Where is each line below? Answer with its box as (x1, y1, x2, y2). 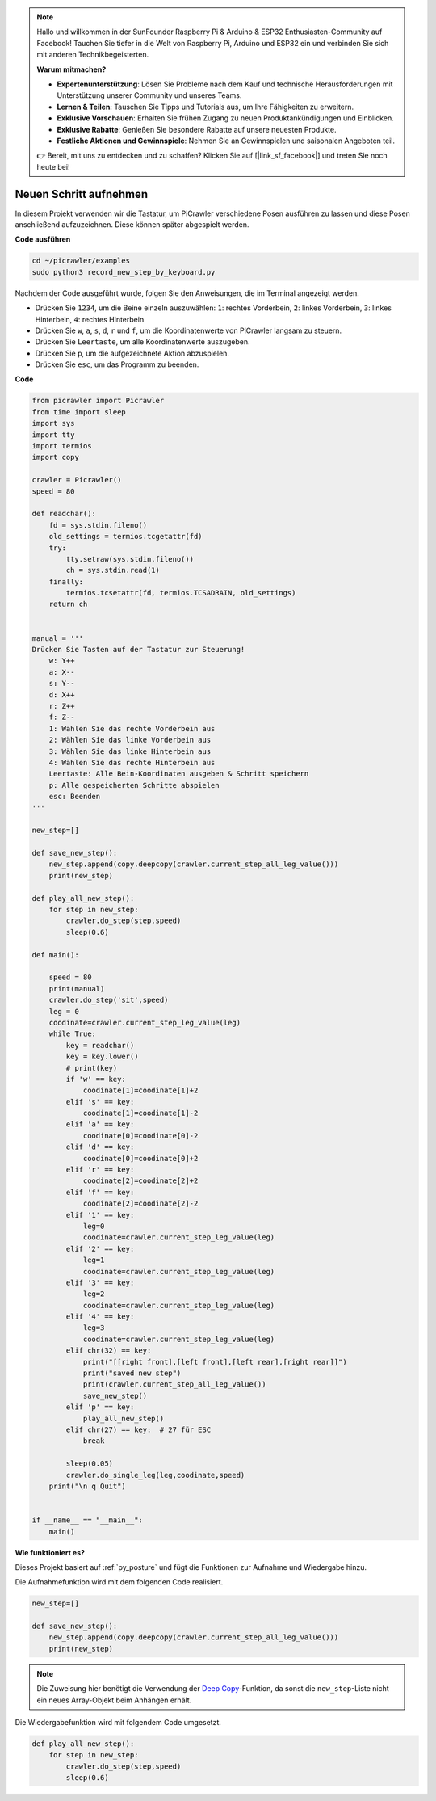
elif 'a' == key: (65, 1120, 135, 1129)
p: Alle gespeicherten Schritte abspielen (48, 781, 220, 789)
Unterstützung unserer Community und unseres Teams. (57, 90, 242, 100)
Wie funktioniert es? (15, 1547, 85, 1557)
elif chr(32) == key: (65, 1346, 152, 1355)
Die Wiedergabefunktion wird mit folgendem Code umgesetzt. (15, 1717, 222, 1727)
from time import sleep (31, 407, 127, 416)
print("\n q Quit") (48, 1481, 127, 1491)
